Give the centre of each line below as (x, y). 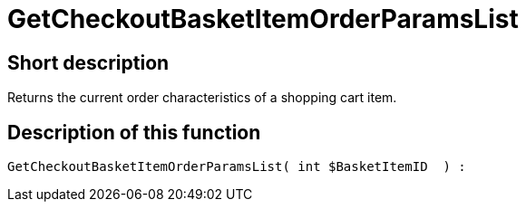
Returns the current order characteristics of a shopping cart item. (202, 98)
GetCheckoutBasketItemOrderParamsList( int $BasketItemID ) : (237, 167)
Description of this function (134, 132)
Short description (88, 62)
